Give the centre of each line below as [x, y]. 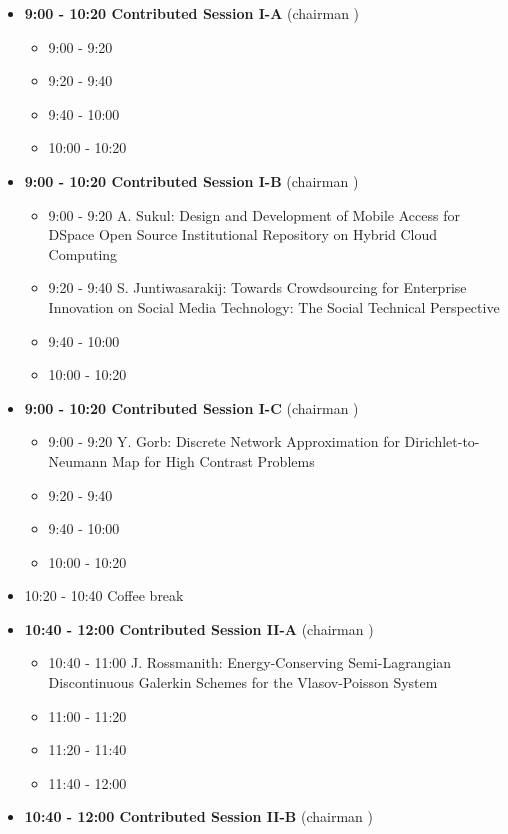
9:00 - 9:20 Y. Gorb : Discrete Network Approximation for [224, 441]
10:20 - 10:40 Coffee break [104, 595]
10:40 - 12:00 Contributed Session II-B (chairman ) [198, 816]
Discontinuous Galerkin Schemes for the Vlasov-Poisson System [243, 682]
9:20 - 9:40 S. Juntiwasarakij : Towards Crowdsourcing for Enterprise [257, 287]
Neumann [78, 460]
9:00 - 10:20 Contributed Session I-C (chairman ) [191, 407]
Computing [83, 253]
